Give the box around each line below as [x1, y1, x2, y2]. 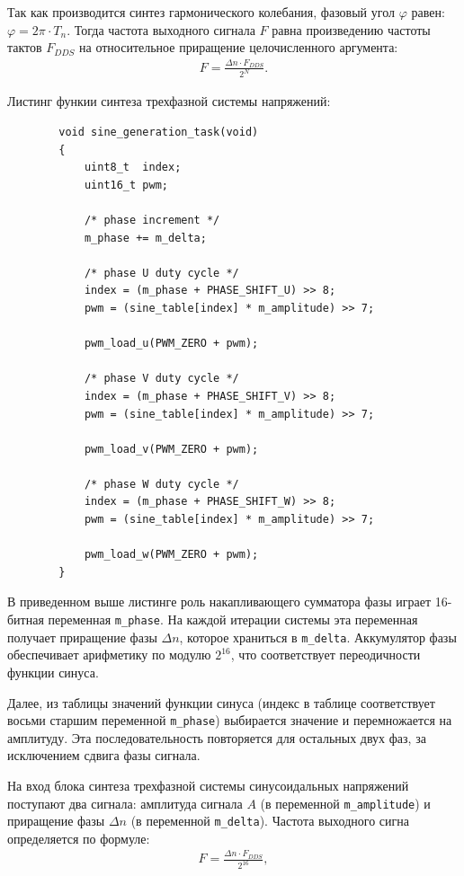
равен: [411, 3, 445, 21]
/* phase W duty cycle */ [84, 477, 239, 491]
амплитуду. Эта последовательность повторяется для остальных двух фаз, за [7, 728, 426, 747]
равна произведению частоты [272, 20, 431, 39]
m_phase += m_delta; [84, 231, 207, 244]
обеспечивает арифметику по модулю [7, 645, 211, 664]
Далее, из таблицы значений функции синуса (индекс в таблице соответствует [7, 693, 435, 712]
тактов [7, 38, 42, 57]
